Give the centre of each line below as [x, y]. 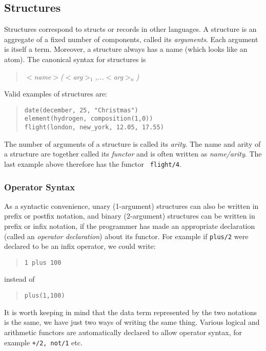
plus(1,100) [45, 296]
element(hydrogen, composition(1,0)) [89, 119]
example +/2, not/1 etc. [43, 342]
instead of [19, 279]
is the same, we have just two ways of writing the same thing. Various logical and [132, 322]
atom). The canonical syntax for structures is [75, 59]
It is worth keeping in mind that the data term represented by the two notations [131, 312]
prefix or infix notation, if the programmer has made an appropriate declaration [130, 226]
